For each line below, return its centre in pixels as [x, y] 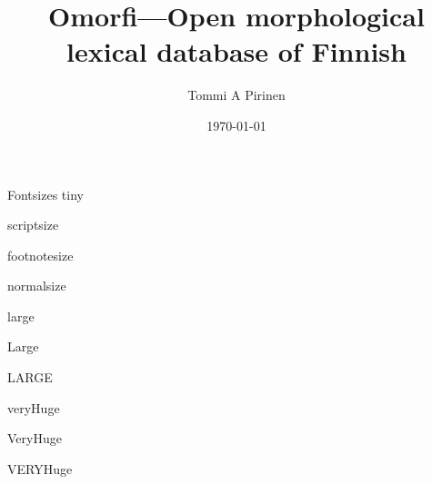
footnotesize [40, 255]
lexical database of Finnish [236, 51]
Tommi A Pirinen [236, 95]
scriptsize [33, 225]
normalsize [37, 286]
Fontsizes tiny [45, 194]
